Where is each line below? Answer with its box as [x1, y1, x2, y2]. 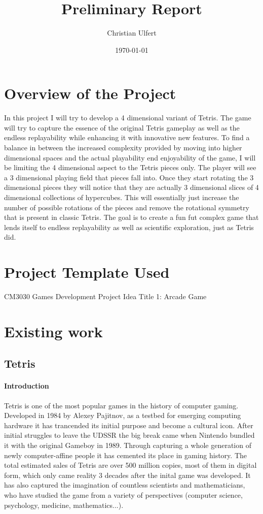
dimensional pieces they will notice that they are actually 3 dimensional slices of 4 [4, 182, 259, 192]
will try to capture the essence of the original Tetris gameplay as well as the [4, 122, 240, 133]
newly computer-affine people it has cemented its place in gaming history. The [4, 449, 247, 460]
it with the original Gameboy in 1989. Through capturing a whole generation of [4, 440, 251, 451]
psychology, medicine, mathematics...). [4, 499, 124, 510]
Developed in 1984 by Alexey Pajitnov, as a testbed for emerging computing [4, 410, 241, 421]
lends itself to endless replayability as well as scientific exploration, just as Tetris [4, 221, 254, 232]
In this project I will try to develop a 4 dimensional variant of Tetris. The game [4, 112, 251, 123]
